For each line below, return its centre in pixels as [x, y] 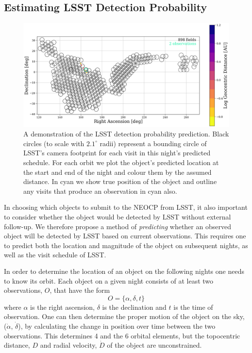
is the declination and [134, 307]
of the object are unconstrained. [154, 345]
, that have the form [80, 290]
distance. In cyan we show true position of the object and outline [120, 181]
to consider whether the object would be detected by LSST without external [118, 217]
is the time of [193, 307]
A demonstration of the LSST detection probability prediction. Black [126, 134]
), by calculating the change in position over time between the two [117, 326]
